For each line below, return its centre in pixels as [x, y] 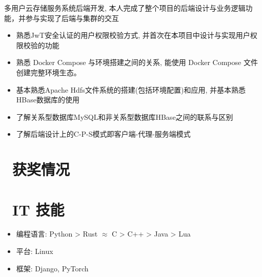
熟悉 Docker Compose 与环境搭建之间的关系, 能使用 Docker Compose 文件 [137, 62]
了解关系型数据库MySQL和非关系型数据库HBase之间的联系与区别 [125, 116]
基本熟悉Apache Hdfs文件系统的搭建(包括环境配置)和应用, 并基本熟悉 [131, 89]
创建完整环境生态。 [48, 72]
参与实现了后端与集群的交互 [72, 18]
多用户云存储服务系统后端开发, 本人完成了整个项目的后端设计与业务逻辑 [125, 8]
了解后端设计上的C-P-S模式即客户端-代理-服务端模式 [103, 134]
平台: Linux [35, 251]
